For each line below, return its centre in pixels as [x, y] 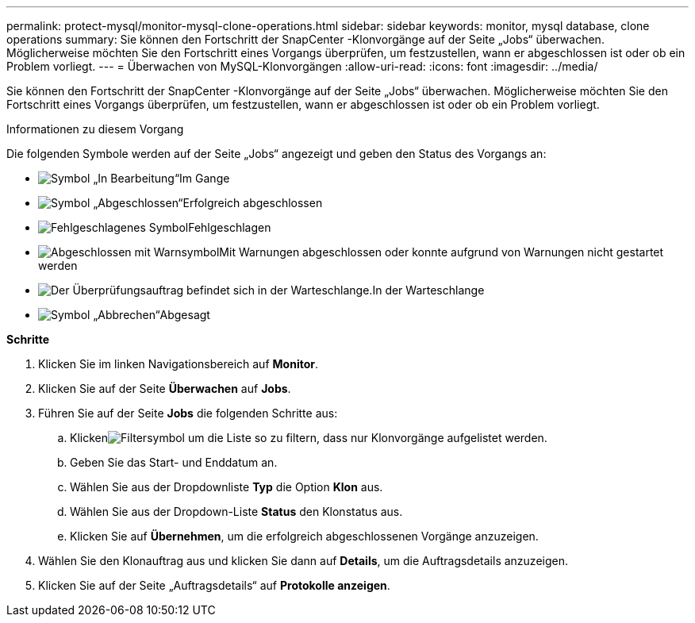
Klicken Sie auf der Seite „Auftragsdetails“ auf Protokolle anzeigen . [214, 585]
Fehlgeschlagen [230, 227]
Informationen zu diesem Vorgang [95, 129]
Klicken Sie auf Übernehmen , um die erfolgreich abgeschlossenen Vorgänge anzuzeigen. [304, 536]
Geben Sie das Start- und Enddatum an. [174, 462]
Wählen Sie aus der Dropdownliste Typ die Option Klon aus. [227, 487]
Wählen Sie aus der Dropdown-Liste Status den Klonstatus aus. [236, 511]
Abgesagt [185, 315]
